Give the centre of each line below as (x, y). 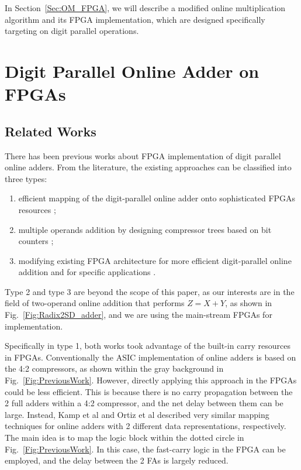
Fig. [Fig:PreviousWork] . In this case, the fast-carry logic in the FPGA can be (145, 449)
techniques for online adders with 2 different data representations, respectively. (146, 426)
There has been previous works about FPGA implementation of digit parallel (143, 155)
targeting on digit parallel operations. (72, 31)
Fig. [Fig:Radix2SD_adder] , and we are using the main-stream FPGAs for (139, 315)
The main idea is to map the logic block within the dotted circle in (124, 438)
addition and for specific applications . (87, 272)
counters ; (36, 241)
